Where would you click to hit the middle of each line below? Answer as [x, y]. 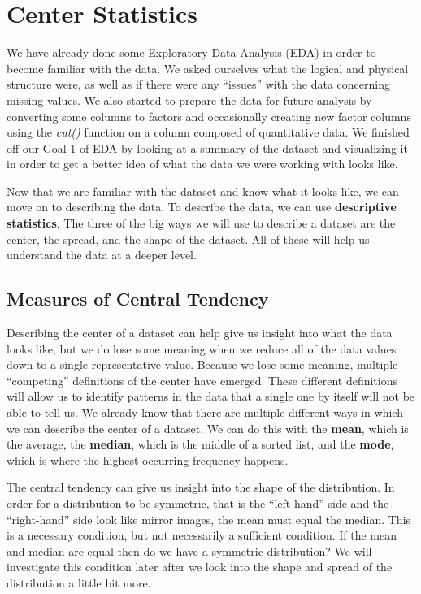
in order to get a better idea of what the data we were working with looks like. [202, 164]
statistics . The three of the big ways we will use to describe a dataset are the [201, 223]
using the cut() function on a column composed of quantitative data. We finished [208, 132]
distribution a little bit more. [79, 582]
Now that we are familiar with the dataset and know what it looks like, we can [203, 191]
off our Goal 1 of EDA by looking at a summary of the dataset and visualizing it [207, 147]
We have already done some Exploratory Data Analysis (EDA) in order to [191, 52]
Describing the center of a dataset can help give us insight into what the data [200, 333]
